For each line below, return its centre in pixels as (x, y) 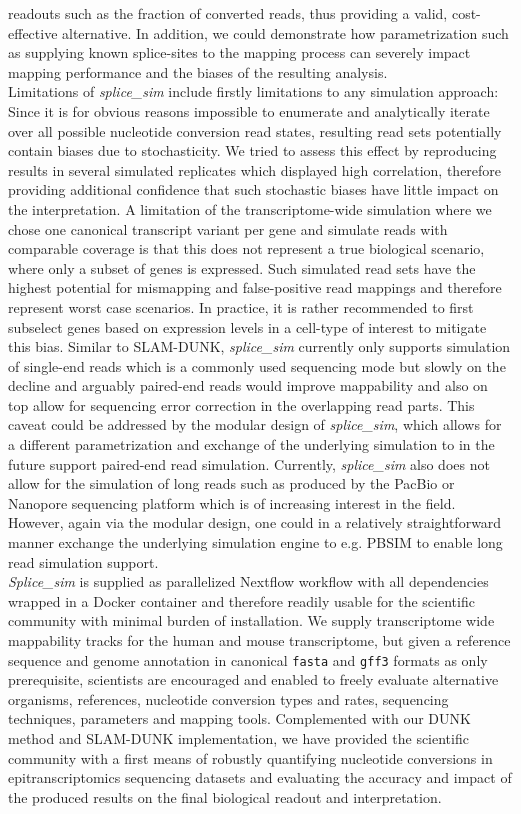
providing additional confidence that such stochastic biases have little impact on (253, 189)
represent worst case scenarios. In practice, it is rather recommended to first (241, 306)
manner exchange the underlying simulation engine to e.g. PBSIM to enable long (255, 542)
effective (33, 32)
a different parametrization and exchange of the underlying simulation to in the (251, 444)
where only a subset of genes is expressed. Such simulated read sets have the (242, 267)
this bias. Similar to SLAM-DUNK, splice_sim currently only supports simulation (259, 346)
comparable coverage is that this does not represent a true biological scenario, (246, 248)
